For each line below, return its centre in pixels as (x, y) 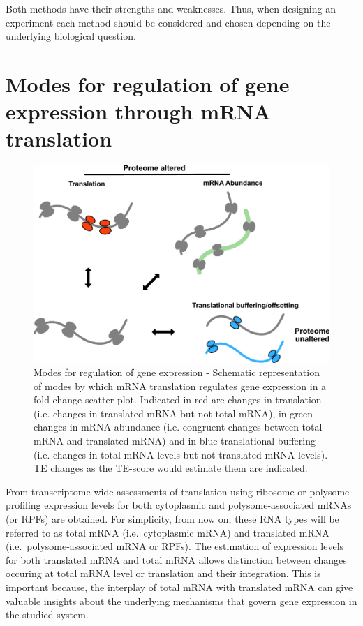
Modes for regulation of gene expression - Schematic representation (177, 372)
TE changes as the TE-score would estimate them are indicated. (171, 468)
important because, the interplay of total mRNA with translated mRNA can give (179, 587)
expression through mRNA (138, 111)
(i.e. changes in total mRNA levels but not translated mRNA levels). (181, 454)
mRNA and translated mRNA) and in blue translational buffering (175, 441)
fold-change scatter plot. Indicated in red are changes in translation (178, 400)
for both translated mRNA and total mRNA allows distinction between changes (176, 559)
